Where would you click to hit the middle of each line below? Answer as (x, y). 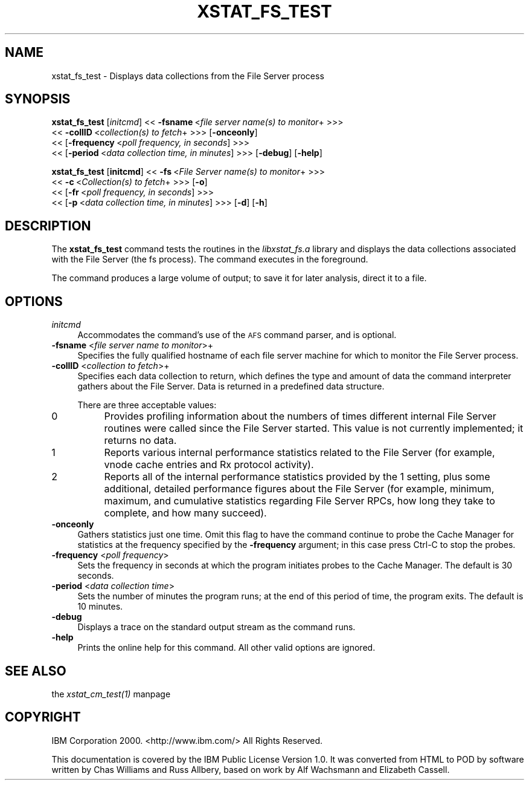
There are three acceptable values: (147, 405)
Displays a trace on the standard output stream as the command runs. (216, 627)
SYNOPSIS (38, 99)
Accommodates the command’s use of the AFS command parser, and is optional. (237, 335)
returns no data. (140, 441)
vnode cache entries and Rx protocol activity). (209, 465)
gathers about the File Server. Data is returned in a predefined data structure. (231, 386)
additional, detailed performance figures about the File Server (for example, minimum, (299, 489)
